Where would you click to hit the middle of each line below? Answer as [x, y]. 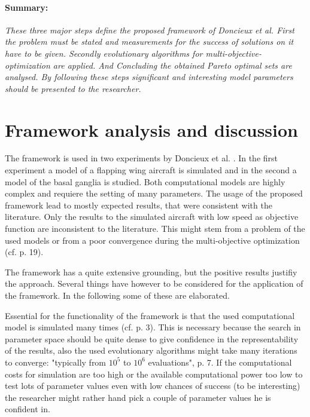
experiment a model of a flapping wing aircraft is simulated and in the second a [151, 170]
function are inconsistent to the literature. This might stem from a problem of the [155, 229]
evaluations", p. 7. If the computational [220, 362]
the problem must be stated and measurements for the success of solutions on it [149, 42]
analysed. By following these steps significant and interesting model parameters [149, 77]
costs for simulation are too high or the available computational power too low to [154, 374]
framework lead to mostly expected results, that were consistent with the [139, 205]
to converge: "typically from [56, 362]
